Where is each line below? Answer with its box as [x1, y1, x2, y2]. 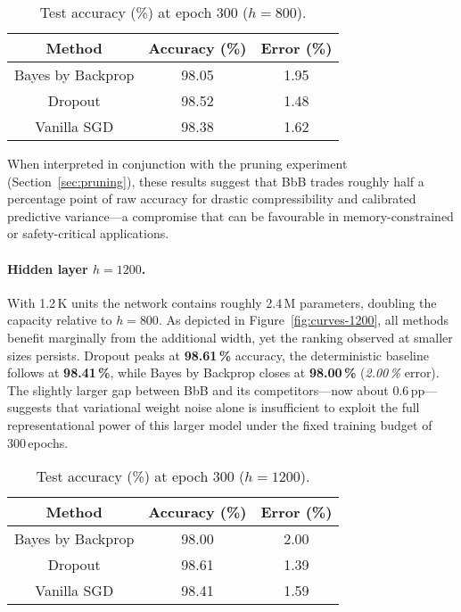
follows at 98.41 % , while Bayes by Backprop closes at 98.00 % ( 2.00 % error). [7, 363, 440, 382]
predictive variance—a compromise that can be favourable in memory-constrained [7, 206, 454, 225]
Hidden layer [7, 259, 88, 277]
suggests [7, 398, 52, 417]
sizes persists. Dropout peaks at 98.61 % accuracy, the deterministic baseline [7, 345, 429, 364]
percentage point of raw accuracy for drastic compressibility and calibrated [7, 189, 416, 208]
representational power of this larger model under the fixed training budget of [7, 415, 432, 434]
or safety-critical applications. [7, 224, 169, 243]
